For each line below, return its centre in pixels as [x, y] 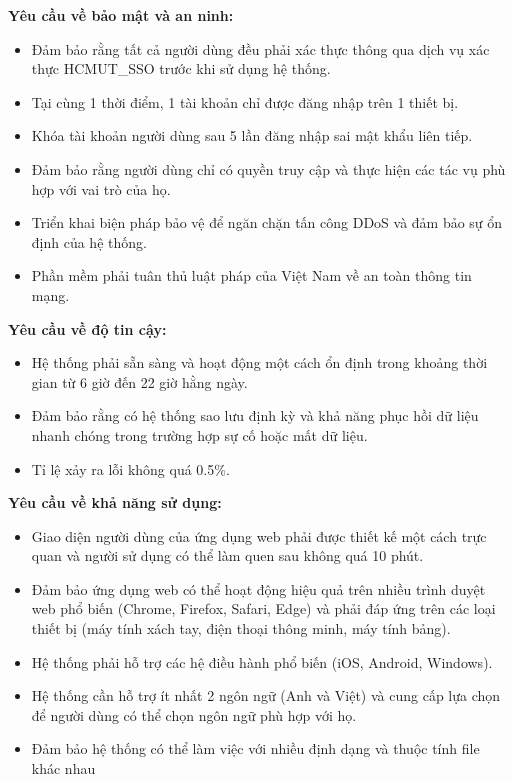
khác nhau [63, 768]
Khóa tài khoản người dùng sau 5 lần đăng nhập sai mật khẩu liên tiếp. [252, 135]
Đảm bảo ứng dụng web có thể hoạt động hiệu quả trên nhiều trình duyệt [258, 588]
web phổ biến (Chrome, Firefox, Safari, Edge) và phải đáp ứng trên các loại [263, 608]
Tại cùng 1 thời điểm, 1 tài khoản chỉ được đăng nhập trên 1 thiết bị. [245, 101]
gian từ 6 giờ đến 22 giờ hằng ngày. [139, 381]
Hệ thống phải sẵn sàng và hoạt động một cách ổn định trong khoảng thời [259, 362]
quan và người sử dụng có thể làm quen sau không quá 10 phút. [227, 555]
